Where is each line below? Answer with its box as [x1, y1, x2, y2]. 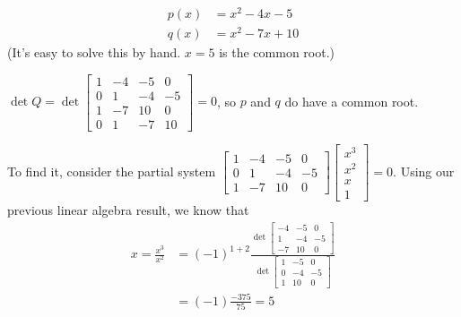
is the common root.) [219, 43, 335, 62]
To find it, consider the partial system [7, 161, 216, 180]
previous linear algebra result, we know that [7, 201, 249, 219]
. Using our [393, 161, 455, 180]
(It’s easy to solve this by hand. [7, 43, 181, 62]
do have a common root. [284, 91, 419, 110]
